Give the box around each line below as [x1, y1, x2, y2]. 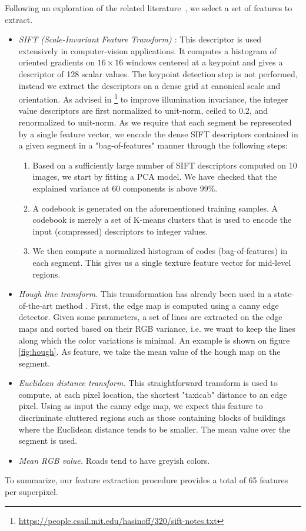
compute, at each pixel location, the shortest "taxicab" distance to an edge [18, 388, 287, 400]
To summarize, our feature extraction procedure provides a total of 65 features [5, 474, 288, 486]
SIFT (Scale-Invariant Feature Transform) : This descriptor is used [18, 33, 262, 45]
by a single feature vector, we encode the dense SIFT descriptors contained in [18, 127, 298, 140]
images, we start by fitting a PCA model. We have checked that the [32, 170, 277, 183]
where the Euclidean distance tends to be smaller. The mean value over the [18, 423, 291, 435]
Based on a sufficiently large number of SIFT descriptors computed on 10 [32, 159, 297, 171]
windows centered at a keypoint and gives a [125, 56, 283, 68]
